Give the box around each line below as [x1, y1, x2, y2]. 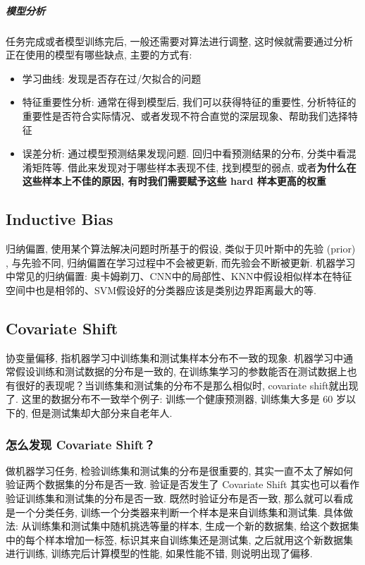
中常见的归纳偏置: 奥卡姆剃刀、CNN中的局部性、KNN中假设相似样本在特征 [6, 269, 352, 284]
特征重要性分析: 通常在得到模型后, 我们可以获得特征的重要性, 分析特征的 [22, 95, 357, 109]
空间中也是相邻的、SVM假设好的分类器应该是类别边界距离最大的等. [6, 282, 317, 297]
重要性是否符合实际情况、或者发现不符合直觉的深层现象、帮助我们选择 [22, 108, 348, 123]
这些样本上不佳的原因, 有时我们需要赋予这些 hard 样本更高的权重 [22, 174, 326, 188]
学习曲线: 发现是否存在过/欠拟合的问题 [22, 71, 202, 85]
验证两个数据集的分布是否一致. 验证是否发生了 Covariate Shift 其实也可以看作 [6, 477, 360, 492]
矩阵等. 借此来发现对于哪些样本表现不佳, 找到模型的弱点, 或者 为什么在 [32, 159, 357, 174]
